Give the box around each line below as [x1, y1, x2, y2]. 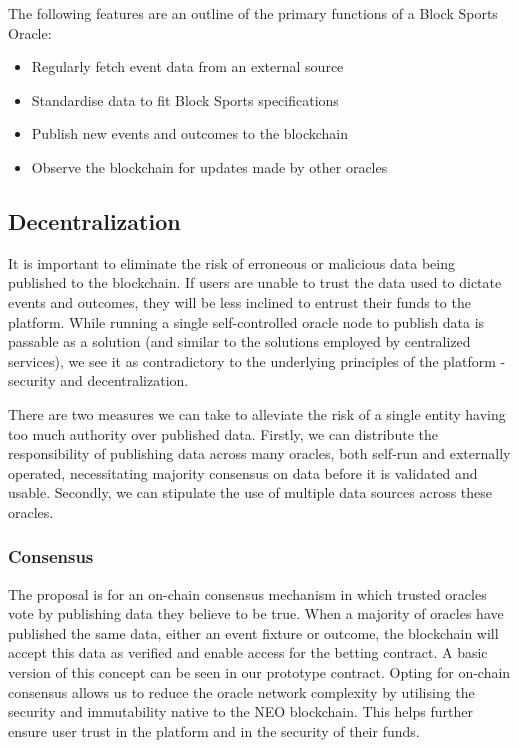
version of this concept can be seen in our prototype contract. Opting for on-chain [8, 662, 511, 683]
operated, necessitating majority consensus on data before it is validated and [8, 462, 478, 483]
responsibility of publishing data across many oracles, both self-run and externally [8, 443, 511, 464]
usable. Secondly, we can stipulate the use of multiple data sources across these [8, 482, 493, 503]
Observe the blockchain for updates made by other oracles [31, 156, 388, 177]
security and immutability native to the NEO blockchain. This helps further [8, 701, 473, 722]
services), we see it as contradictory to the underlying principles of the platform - [8, 350, 506, 371]
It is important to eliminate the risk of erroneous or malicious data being [8, 252, 455, 273]
